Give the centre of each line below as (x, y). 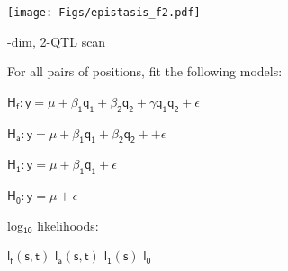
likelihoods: (68, 225)
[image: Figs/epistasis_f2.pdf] (104, 13)
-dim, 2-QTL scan (57, 41)
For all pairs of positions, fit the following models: (145, 71)
